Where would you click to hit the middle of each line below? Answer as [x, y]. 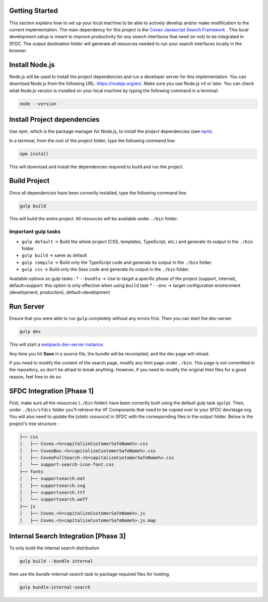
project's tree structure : [34, 424]
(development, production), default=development [60, 292]
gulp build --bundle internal [56, 561]
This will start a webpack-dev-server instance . [57, 344]
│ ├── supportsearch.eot [52, 479]
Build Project [29, 181]
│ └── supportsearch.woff [54, 499]
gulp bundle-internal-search [55, 587]
